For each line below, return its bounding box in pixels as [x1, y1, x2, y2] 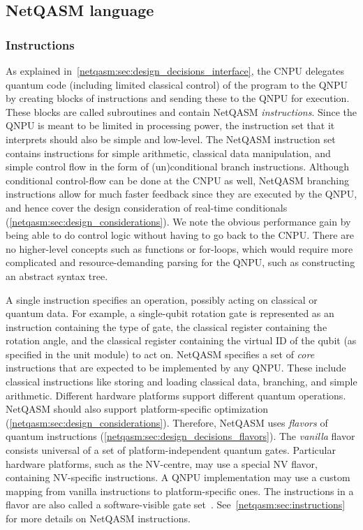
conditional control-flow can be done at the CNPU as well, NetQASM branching [6, 172, 349, 187]
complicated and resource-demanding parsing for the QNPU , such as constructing [6, 255, 355, 270]
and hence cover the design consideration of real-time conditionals [6, 200, 288, 214]
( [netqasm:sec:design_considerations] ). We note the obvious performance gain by [6, 214, 351, 228]
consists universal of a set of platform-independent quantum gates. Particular [6, 443, 336, 457]
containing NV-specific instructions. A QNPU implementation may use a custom [6, 470, 350, 485]
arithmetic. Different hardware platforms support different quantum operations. [6, 388, 346, 402]
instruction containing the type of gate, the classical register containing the [6, 319, 327, 334]
